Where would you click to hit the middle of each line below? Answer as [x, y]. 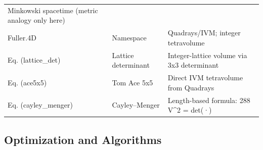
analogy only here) [36, 20]
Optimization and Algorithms [83, 139]
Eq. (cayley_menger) [40, 105]
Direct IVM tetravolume [205, 78]
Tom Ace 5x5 [133, 82]
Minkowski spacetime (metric [53, 10]
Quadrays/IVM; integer [204, 33]
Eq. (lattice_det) [34, 60]
